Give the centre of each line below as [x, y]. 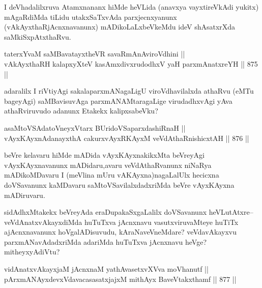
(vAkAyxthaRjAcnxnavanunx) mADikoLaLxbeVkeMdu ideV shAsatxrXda [120, 27]
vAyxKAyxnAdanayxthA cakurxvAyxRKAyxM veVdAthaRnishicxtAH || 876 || [127, 138]
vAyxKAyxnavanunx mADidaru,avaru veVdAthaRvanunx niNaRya [108, 165]
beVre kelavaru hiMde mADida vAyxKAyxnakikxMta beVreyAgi [104, 155]
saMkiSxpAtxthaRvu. [38, 36]
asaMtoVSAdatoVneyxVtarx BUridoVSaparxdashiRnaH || [95, 127]
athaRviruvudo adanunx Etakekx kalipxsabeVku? [81, 111]
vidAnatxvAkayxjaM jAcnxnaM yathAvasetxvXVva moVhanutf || [106, 269]
